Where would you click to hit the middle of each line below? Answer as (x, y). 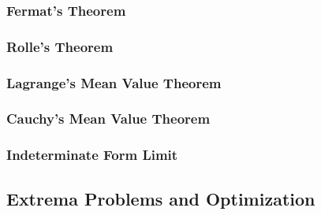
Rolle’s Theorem (60, 46)
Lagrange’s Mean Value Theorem (114, 82)
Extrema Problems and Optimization (161, 198)
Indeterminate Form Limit (92, 155)
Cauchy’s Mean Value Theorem (108, 119)
